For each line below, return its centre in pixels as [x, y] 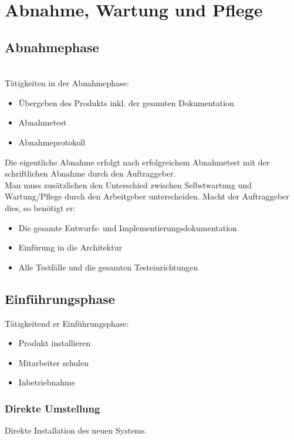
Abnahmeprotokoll [52, 142]
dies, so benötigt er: [40, 207]
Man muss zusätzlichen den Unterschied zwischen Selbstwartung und [128, 185]
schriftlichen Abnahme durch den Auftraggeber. [90, 173]
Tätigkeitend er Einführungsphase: [67, 323]
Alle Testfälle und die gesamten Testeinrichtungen [108, 267]
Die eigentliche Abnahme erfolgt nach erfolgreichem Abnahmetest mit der [137, 162]
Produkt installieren [55, 343]
